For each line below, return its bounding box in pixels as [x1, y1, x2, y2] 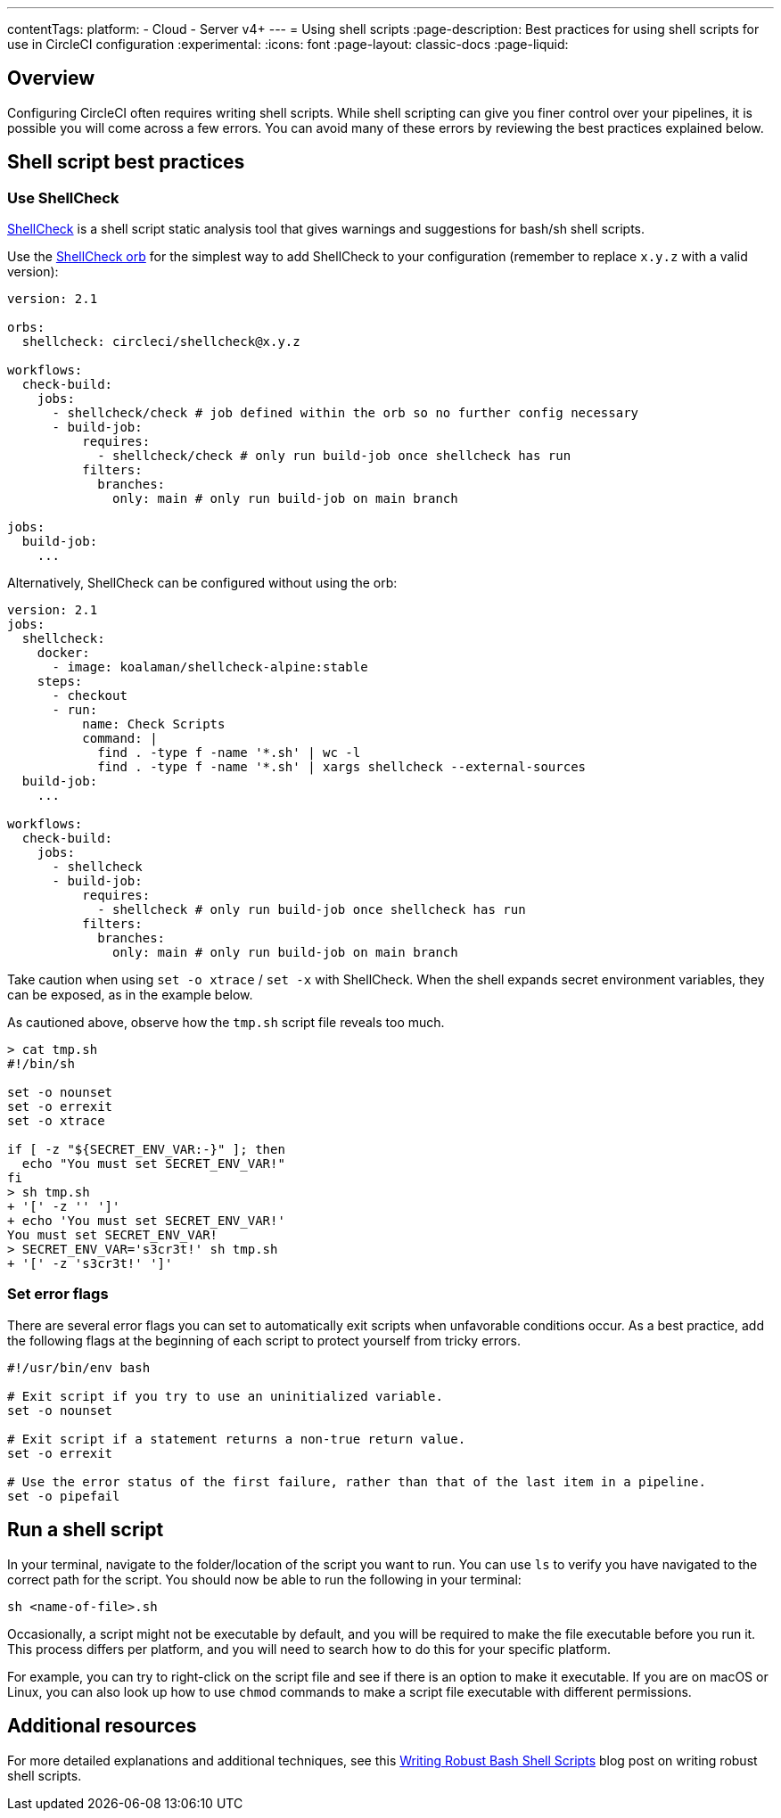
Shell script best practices [7, 151, 245, 174]
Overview [7, 67, 95, 90]
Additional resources [7, 1715, 197, 1738]
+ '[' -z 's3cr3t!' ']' [7, 1256, 173, 1271]
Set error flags [7, 1285, 109, 1304]
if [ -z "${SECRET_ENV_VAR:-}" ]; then [7, 1142, 285, 1157]
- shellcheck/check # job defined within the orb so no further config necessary [52, 406, 639, 421]
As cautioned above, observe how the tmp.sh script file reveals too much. [7, 1015, 445, 1031]
